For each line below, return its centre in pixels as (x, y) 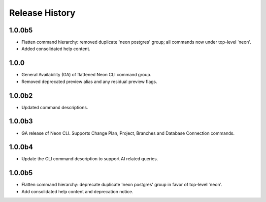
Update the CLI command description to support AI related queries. (90, 159)
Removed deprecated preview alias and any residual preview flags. (89, 82)
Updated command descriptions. (55, 107)
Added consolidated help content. (56, 49)
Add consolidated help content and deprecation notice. (77, 191)
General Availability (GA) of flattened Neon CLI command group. (86, 75)
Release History (42, 13)
